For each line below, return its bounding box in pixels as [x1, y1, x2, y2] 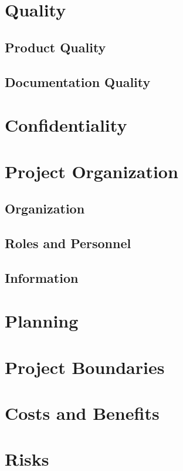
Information [5, 268, 79, 286]
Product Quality [5, 38, 106, 56]
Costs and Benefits [5, 400, 160, 425]
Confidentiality [5, 113, 127, 137]
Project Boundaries [5, 355, 165, 379]
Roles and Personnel [5, 233, 131, 252]
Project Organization [5, 159, 178, 183]
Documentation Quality [5, 72, 151, 91]
